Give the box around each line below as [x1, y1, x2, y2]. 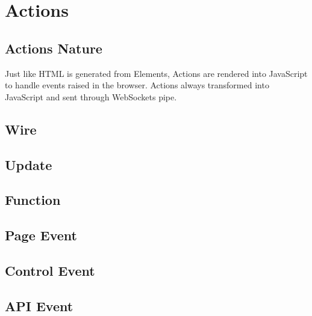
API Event [5, 296, 73, 315]
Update [5, 155, 52, 174]
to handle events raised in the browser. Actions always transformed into [5, 79, 269, 91]
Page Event [5, 226, 77, 245]
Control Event [5, 261, 95, 279]
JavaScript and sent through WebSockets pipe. [5, 90, 177, 103]
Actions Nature [5, 38, 102, 57]
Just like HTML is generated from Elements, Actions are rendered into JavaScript [5, 67, 308, 79]
